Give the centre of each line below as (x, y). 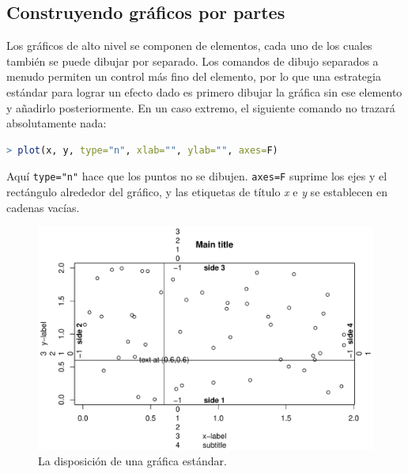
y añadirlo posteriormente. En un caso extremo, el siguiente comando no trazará (201, 107)
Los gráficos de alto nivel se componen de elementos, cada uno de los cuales (189, 46)
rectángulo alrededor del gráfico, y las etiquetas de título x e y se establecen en (197, 192)
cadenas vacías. (43, 207)
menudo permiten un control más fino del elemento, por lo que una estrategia (194, 76)
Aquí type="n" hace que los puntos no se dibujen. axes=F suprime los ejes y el (197, 176)
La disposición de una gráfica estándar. (132, 461)
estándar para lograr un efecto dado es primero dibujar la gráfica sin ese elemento (204, 91)
